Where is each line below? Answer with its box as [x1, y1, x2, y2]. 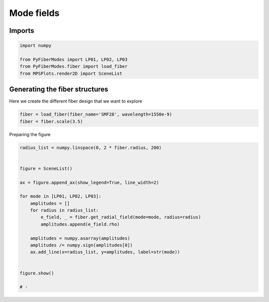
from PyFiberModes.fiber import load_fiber [19, 64, 128, 69]
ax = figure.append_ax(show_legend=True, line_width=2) [19, 179, 159, 185]
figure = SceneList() [19, 165, 73, 171]
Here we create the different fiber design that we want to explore [9, 98, 142, 104]
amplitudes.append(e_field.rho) [40, 221, 120, 227]
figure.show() [19, 270, 54, 276]
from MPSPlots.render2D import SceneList [19, 70, 123, 76]
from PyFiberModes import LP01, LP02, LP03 [19, 56, 128, 62]
